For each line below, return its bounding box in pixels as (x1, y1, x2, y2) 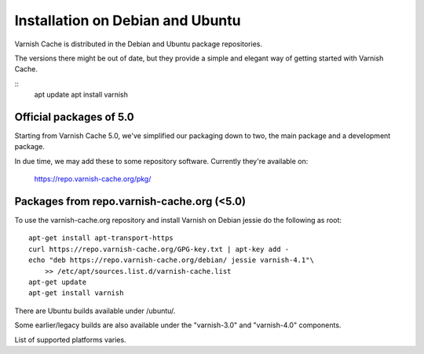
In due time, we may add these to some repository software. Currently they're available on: (14, 156, 309, 166)
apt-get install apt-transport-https (28, 234, 174, 243)
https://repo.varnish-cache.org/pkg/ (34, 174, 152, 184)
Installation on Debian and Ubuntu (14, 12, 241, 29)
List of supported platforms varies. (14, 334, 126, 345)
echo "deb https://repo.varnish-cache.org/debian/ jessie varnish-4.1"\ (28, 256, 314, 265)
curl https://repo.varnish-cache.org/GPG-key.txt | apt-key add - (28, 244, 290, 254)
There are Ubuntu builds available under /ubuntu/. (14, 306, 176, 316)
